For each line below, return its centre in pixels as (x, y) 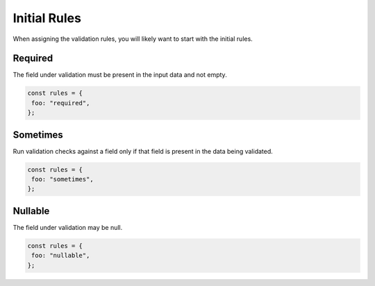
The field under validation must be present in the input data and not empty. (120, 75)
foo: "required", (61, 103)
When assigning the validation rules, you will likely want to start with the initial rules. (133, 39)
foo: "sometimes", (62, 179)
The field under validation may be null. (68, 227)
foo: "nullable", (61, 256)
